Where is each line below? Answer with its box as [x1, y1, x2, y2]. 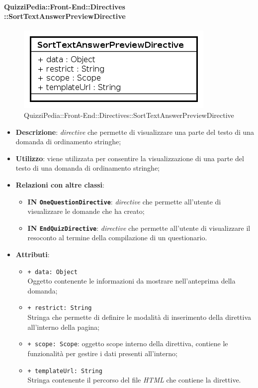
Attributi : [15, 249, 50, 260]
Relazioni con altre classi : [15, 179, 104, 190]
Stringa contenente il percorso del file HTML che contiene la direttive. [27, 375, 241, 385]
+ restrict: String [27, 304, 92, 312]
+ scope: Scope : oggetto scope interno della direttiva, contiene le [27, 338, 228, 349]
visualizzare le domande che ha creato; [27, 206, 145, 216]
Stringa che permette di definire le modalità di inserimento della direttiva [27, 312, 252, 322]
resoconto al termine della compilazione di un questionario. [27, 232, 207, 243]
